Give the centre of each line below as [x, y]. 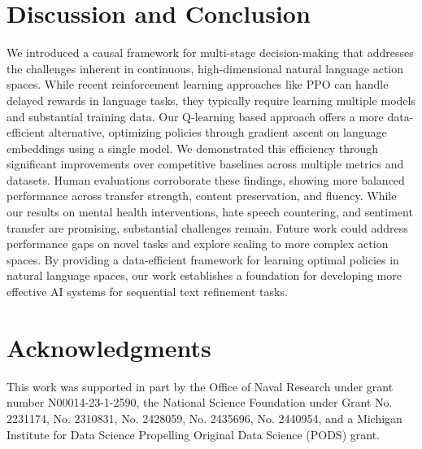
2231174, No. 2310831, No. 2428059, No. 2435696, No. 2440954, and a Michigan [204, 418]
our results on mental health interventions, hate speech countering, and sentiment [210, 212]
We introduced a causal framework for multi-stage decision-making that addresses [210, 52]
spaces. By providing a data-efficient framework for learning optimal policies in [203, 259]
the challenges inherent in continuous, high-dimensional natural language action [205, 68]
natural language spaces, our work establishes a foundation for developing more [204, 275]
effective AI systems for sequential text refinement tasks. [147, 292]
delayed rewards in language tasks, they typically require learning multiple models [211, 100]
